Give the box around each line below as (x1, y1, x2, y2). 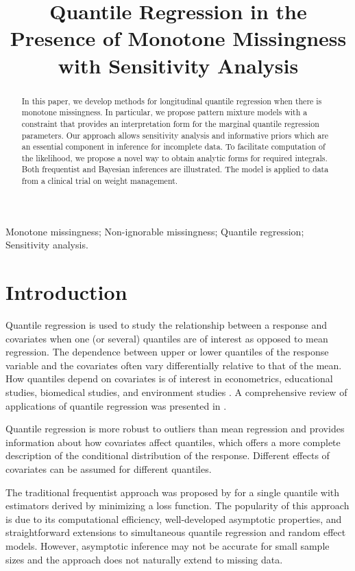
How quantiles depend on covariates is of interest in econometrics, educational (5, 371, 333, 386)
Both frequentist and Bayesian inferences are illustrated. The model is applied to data (21, 163, 329, 175)
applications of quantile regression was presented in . (5, 398, 227, 412)
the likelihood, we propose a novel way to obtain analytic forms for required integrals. (21, 152, 328, 163)
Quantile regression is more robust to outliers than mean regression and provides (5, 421, 345, 436)
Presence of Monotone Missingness (10, 24, 347, 52)
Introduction (5, 278, 127, 306)
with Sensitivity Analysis (58, 51, 299, 79)
